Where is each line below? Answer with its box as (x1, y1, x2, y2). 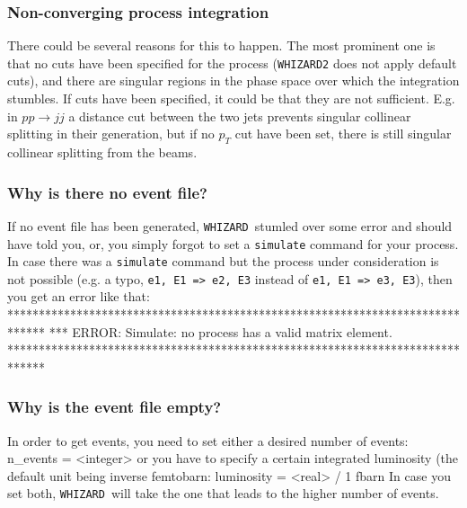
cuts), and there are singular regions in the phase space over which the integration (7, 71, 460, 90)
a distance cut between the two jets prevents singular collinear (68, 106, 411, 125)
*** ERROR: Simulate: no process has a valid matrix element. (48, 322, 392, 341)
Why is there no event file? (7, 181, 207, 203)
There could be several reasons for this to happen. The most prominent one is (7, 36, 436, 55)
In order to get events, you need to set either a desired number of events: (7, 431, 409, 450)
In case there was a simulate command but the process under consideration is (7, 252, 439, 271)
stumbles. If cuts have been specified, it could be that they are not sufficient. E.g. (7, 89, 455, 108)
